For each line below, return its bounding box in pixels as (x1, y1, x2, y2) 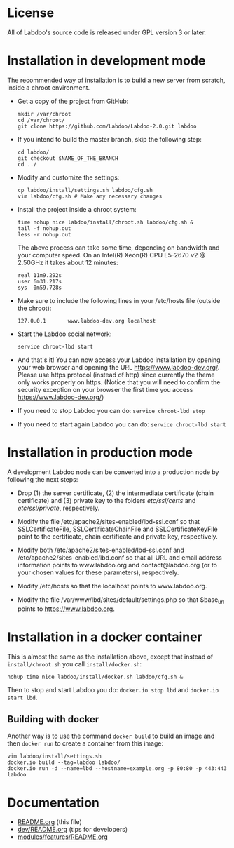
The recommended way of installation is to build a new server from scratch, (7, 76, 226, 84)
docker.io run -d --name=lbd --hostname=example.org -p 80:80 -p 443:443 (7, 765, 228, 772)
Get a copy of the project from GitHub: (17, 97, 129, 105)
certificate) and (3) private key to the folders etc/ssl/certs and (17, 496, 196, 504)
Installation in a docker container (7, 629, 203, 645)
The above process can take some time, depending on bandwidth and (17, 243, 220, 252)
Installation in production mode (7, 445, 193, 461)
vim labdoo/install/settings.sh (7, 753, 102, 760)
